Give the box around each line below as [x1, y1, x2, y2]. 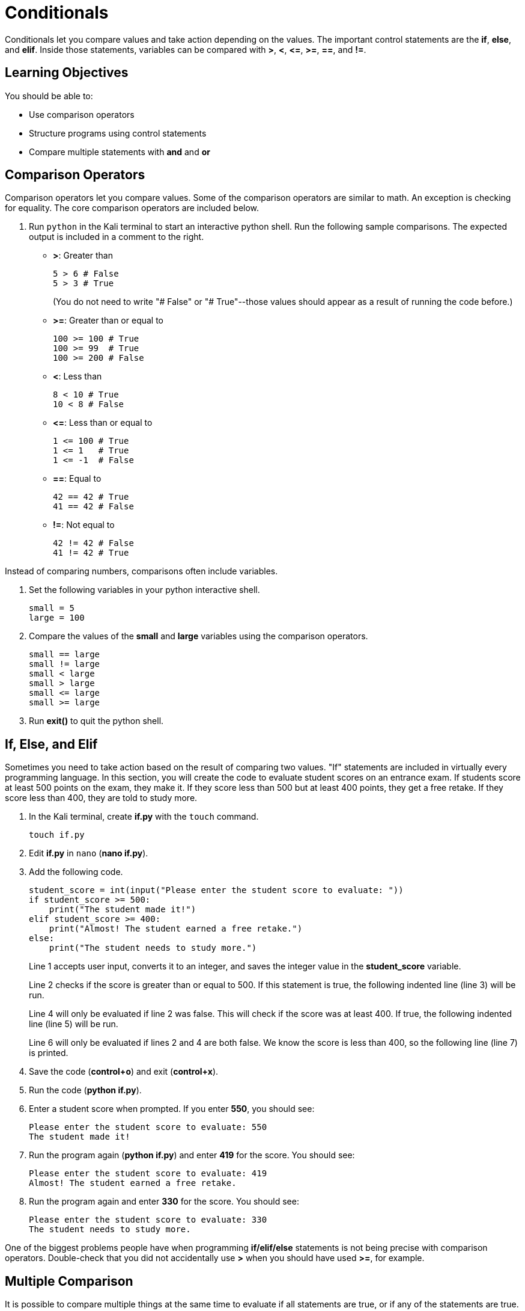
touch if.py [29, 830, 85, 840]
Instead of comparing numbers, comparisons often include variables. [5, 566, 278, 577]
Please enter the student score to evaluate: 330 [29, 1215, 267, 1225]
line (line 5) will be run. [29, 1019, 118, 1030]
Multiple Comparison [5, 1273, 133, 1289]
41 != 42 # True [53, 548, 129, 558]
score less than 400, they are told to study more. [5, 793, 198, 803]
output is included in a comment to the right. [29, 232, 204, 242]
